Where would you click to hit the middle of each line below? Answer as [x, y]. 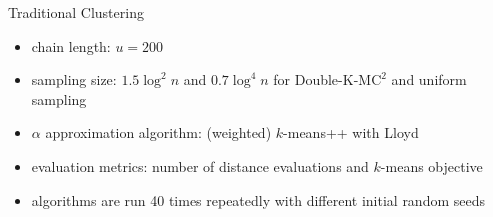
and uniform [429, 79]
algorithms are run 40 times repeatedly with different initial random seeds [258, 199]
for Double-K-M [322, 79]
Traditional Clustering [76, 12]
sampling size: [74, 79]
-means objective [431, 165]
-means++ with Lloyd [351, 132]
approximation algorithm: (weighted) [158, 132]
